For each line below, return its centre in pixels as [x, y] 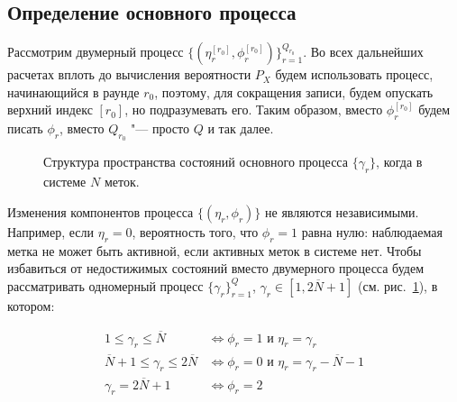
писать [25, 128]
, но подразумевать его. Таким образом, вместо [254, 110]
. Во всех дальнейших [363, 52]
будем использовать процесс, [354, 74]
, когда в [399, 162]
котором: [31, 305]
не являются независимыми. [342, 211]
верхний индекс [50, 110]
